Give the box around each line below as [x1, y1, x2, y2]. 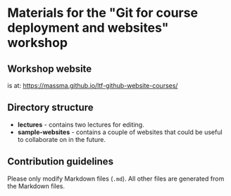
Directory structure [7, 102, 94, 114]
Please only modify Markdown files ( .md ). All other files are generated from [7, 174, 225, 183]
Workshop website [7, 63, 92, 74]
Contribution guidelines [7, 156, 114, 168]
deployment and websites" [7, 20, 169, 36]
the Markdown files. [7, 181, 65, 190]
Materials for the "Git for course [7, 5, 199, 21]
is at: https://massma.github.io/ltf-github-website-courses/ [7, 81, 178, 89]
